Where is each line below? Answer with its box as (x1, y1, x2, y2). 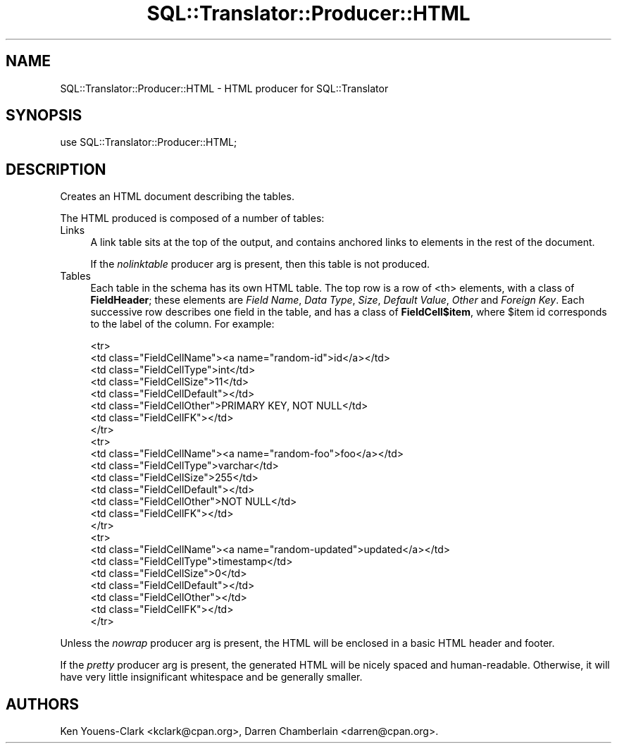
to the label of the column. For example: (90, 318, 275, 330)
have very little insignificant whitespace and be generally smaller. (60, 671, 363, 683)
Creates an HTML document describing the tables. (60, 190, 294, 203)
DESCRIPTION (6, 160, 106, 178)
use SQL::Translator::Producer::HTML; (60, 136, 237, 149)
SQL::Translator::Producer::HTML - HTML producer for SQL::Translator (60, 82, 389, 94)
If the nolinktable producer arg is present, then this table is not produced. (90, 258, 430, 271)
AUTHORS (6, 695, 80, 713)
